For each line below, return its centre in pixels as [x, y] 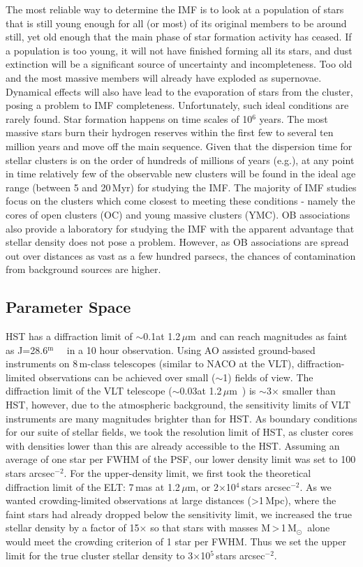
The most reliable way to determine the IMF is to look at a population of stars [175, 9]
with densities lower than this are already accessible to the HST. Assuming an [173, 445]
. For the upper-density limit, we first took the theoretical [187, 473]
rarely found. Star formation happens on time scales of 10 [129, 118]
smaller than [309, 391]
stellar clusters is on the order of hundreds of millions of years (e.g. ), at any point [180, 160]
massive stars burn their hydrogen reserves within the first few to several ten [170, 132]
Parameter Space [68, 307]
